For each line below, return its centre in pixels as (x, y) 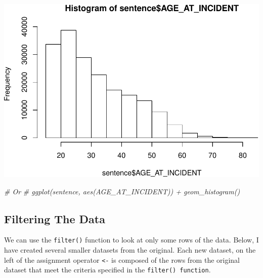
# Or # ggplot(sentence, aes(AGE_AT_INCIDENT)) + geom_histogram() (122, 191)
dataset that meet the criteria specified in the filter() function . (107, 270)
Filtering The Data (55, 218)
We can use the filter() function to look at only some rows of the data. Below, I (131, 240)
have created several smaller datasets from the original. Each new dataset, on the (130, 250)
